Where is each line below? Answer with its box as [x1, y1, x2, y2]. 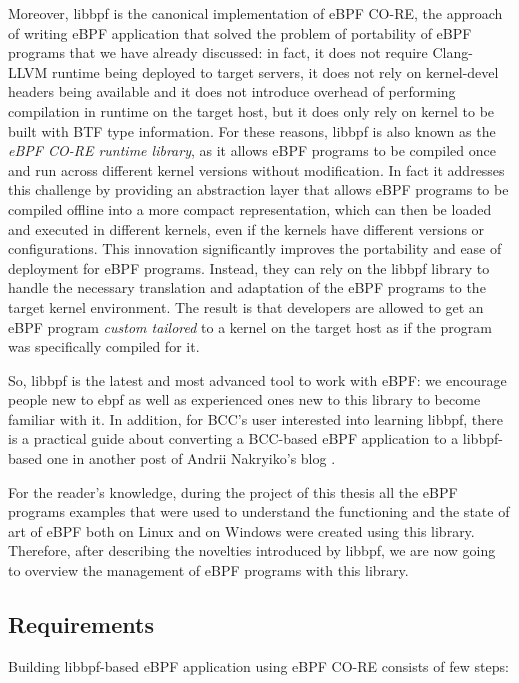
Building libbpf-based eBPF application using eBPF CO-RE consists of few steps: [8, 655, 509, 676]
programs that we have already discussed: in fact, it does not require [8, 42, 428, 63]
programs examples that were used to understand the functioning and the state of [8, 501, 510, 522]
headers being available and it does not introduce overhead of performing [8, 81, 456, 102]
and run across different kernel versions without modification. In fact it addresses [8, 159, 505, 180]
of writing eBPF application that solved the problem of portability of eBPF [8, 22, 472, 43]
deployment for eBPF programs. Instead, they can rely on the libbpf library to [8, 257, 490, 278]
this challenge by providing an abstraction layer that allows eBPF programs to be [8, 179, 509, 200]
